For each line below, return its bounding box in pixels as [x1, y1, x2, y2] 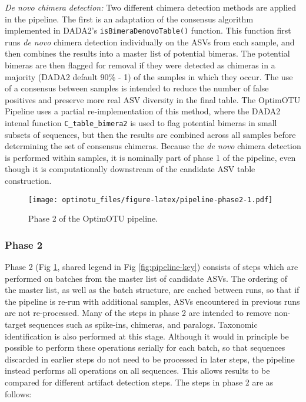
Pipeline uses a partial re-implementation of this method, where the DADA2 [5, 105, 281, 117]
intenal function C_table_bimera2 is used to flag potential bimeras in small [5, 117, 277, 128]
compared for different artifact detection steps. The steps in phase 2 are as [5, 376, 274, 388]
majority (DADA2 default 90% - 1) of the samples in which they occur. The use [5, 70, 293, 83]
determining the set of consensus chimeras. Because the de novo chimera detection [5, 140, 301, 152]
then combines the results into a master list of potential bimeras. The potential [5, 47, 290, 60]
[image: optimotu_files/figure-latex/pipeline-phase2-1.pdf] [28, 195, 273, 204]
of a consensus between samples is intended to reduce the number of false [5, 82, 269, 94]
